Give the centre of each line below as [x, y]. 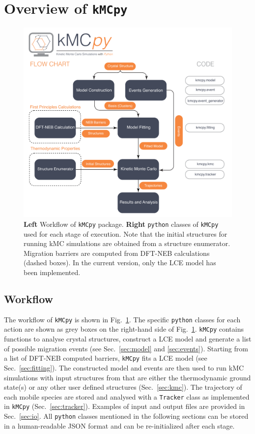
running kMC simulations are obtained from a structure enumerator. [127, 243]
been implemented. [52, 272]
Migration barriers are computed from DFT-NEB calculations [117, 253]
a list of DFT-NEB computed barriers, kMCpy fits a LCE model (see [106, 358]
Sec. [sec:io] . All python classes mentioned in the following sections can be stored [126, 416]
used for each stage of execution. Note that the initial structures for [126, 233]
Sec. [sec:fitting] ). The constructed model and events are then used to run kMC [124, 367]
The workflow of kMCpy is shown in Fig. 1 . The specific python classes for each [122, 319]
